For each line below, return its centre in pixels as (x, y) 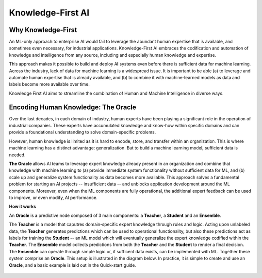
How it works (23, 207)
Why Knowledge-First (43, 30)
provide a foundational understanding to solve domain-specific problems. (82, 132)
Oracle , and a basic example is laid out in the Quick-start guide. (73, 265)
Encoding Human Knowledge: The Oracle (73, 107)
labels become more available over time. (49, 84)
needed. (17, 155)
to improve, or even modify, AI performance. (53, 197)
